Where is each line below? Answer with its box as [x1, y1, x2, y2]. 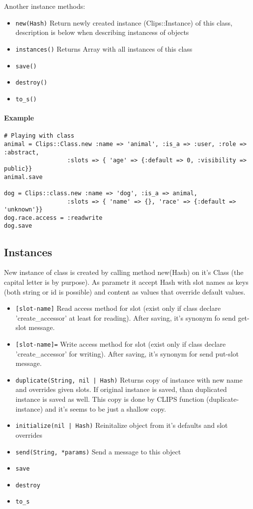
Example [4, 113, 34, 123]
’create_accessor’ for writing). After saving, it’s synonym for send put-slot [15, 348, 239, 359]
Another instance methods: [4, 1, 85, 11]
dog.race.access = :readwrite [4, 214, 103, 221]
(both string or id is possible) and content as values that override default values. [4, 286, 246, 297]
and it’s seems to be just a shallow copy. [45, 403, 166, 414]
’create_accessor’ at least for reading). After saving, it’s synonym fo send [15, 312, 236, 323]
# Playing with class [4, 132, 75, 140]
